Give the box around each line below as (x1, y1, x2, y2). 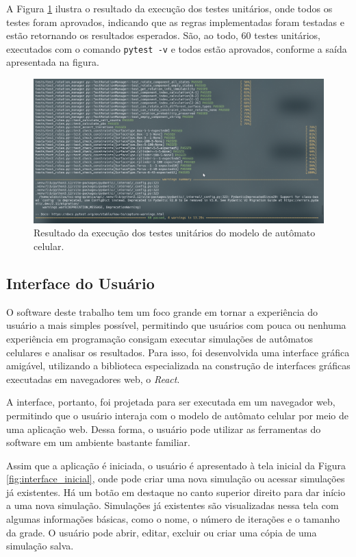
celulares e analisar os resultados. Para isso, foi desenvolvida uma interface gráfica (6, 345, 350, 359)
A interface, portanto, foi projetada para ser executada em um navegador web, (6, 395, 335, 409)
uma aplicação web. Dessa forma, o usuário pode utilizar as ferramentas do (6, 421, 321, 436)
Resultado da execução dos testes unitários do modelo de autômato (34, 225, 316, 240)
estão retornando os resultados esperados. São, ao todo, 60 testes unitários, (6, 28, 320, 42)
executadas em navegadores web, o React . (6, 371, 180, 386)
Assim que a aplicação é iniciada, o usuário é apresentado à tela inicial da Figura (6, 458, 346, 472)
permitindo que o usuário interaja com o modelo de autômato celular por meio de (6, 408, 348, 422)
